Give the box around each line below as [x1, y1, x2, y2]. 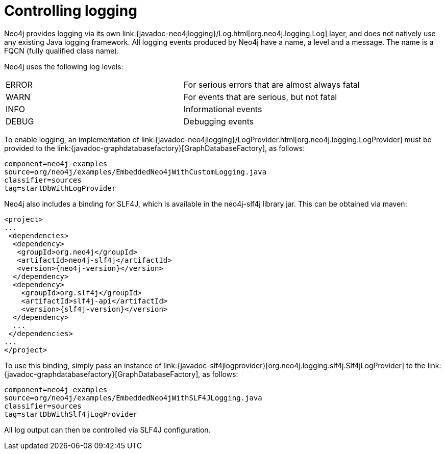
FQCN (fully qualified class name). [4, 46, 119, 55]
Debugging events [183, 116, 254, 127]
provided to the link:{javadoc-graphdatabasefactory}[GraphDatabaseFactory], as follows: [4, 143, 305, 153]
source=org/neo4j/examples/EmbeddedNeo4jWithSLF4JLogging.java [4, 393, 262, 402]
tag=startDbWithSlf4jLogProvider [4, 410, 138, 418]
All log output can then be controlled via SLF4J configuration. [4, 425, 211, 434]
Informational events [183, 104, 262, 114]
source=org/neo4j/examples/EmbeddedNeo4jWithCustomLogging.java [4, 167, 267, 176]
